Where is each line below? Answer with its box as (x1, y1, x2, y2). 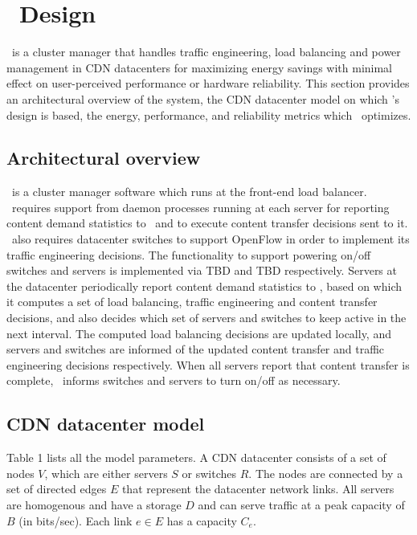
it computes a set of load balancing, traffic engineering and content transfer (6, 293, 378, 310)
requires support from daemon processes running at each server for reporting (11, 198, 390, 215)
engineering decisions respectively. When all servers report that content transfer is (6, 356, 410, 373)
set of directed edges (6, 480, 107, 497)
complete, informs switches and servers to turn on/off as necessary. (6, 372, 341, 389)
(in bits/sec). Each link (18, 512, 133, 529)
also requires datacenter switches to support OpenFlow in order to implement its (11, 231, 410, 247)
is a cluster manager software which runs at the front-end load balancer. (11, 183, 367, 200)
